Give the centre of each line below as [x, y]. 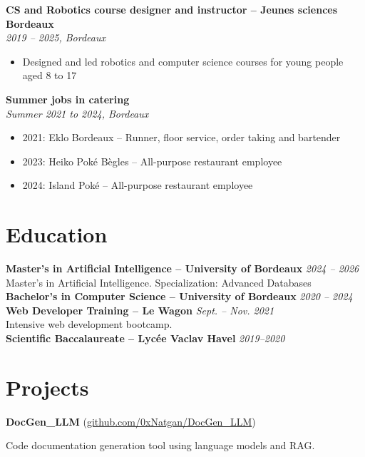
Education [57, 234]
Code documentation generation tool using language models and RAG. [160, 445]
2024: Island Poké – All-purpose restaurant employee [138, 185]
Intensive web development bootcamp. [89, 324]
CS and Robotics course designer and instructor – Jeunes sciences [172, 9]
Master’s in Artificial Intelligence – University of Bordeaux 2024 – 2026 [182, 268]
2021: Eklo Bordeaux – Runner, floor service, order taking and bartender [181, 137]
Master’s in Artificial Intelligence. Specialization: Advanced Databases [159, 282]
